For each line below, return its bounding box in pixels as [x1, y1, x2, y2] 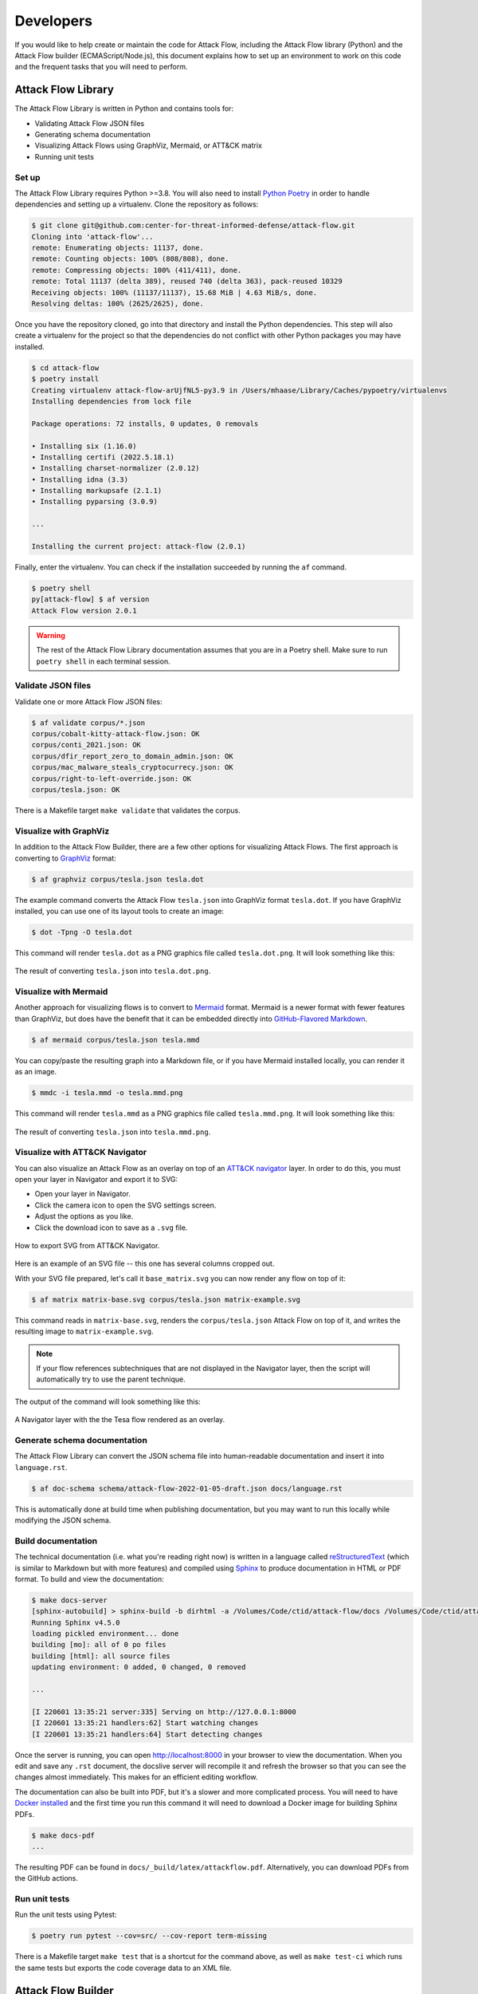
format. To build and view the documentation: [14, 1574, 165, 1583]
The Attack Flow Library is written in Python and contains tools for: [14, 104, 234, 113]
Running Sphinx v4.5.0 [31, 1618, 120, 1627]
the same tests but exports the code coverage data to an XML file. [14, 1963, 233, 1972]
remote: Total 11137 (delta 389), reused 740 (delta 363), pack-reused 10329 [31, 277, 343, 286]
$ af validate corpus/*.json [31, 718, 146, 727]
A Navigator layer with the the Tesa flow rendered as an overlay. [14, 1415, 225, 1425]
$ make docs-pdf [31, 1830, 96, 1840]
